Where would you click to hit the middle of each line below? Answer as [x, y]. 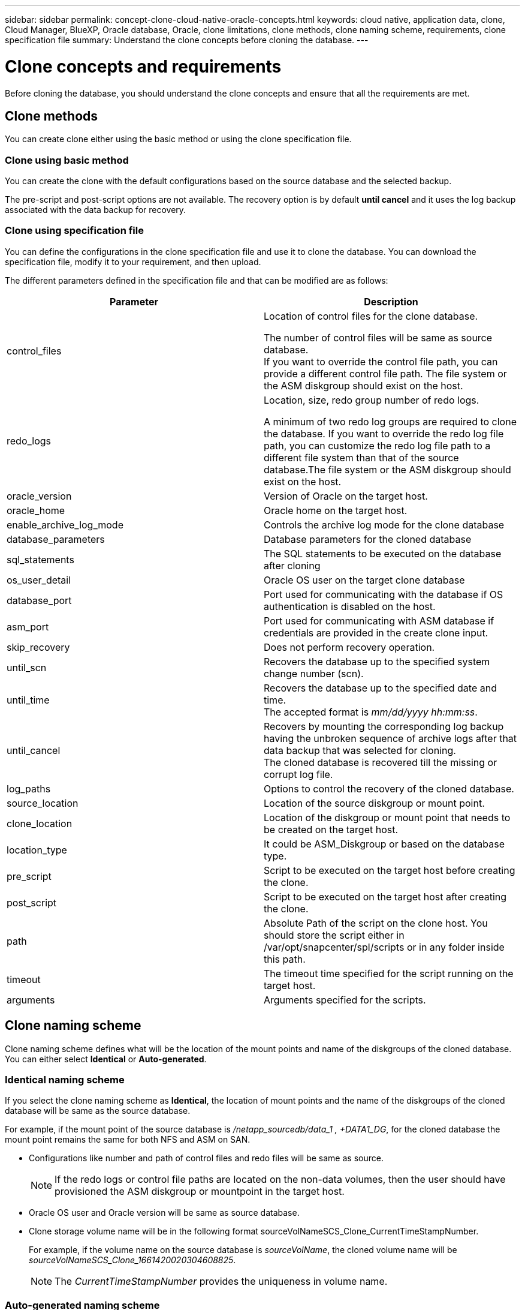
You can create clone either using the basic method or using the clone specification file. [178, 139]
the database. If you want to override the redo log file [384, 433]
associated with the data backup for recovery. [96, 210]
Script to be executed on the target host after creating [385, 896]
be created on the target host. [331, 829]
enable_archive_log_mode [65, 525]
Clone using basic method [67, 160]
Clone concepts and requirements [143, 66]
